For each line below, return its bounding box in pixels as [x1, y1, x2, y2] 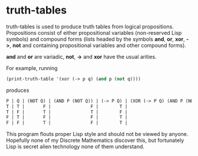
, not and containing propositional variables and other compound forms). [9, 42, 187, 49]
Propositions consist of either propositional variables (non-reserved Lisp [6, 29, 182, 36]
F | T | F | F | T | [6, 114, 128, 121]
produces [6, 87, 29, 94]
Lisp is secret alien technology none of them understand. [6, 143, 145, 150]
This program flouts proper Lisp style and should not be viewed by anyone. [6, 131, 189, 138]
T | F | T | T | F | [6, 109, 128, 115]
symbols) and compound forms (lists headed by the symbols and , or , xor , [6, 35, 186, 42]
